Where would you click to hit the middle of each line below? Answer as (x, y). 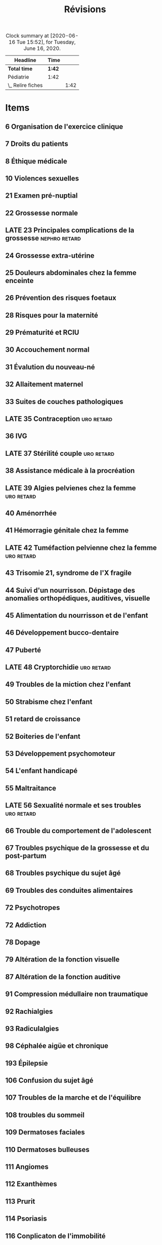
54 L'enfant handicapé (42, 771)
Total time (20, 69)
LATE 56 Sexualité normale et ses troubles (73, 806)
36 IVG (16, 436)
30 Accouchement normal (47, 350)
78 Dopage (23, 942)
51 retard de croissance (43, 719)
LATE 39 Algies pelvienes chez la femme (71, 488)
